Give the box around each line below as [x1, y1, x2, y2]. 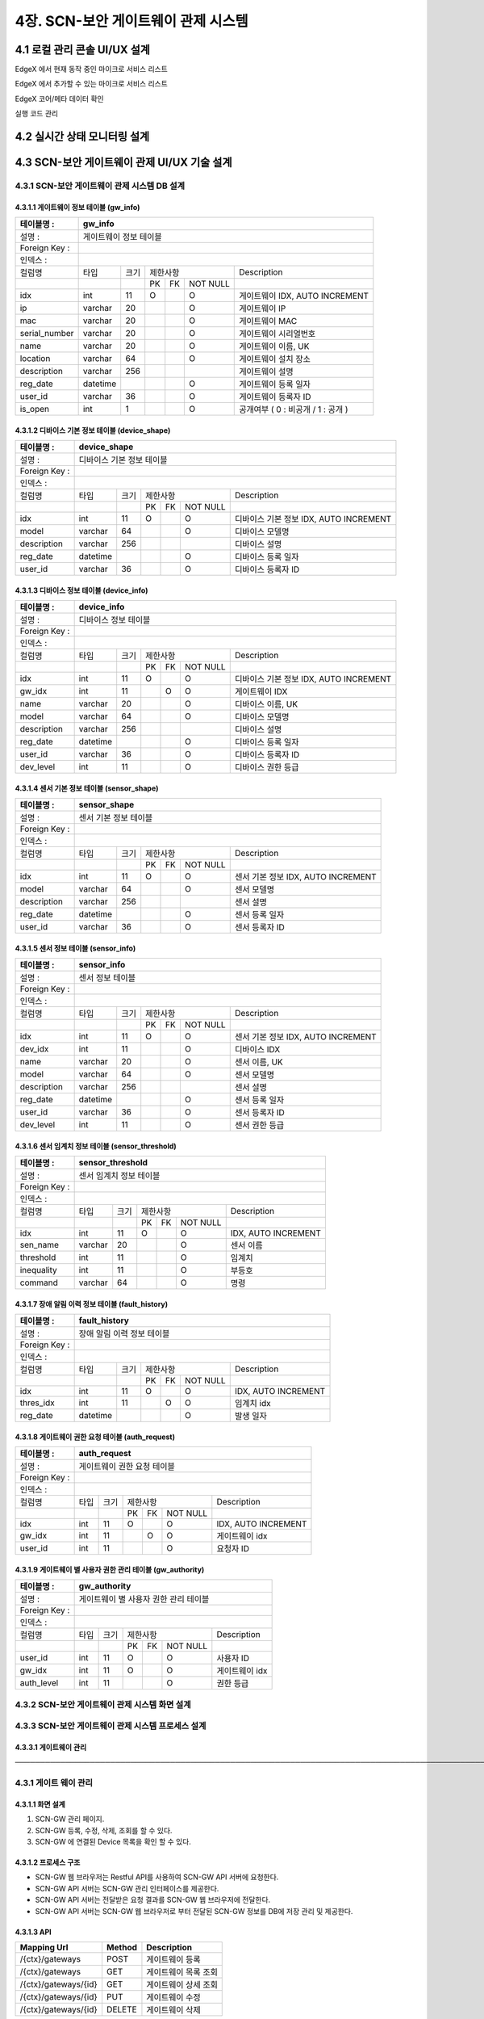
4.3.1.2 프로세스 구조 [15, 1857, 81, 1867]
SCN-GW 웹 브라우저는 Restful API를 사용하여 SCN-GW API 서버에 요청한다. [35, 1872, 279, 1882]
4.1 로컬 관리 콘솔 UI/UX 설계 [15, 43, 151, 57]
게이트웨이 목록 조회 [146, 1967, 218, 1978]
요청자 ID [216, 1543, 250, 1555]
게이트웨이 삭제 [146, 2004, 201, 2016]
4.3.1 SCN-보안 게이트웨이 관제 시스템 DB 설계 [15, 180, 186, 191]
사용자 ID [216, 1652, 250, 1664]
